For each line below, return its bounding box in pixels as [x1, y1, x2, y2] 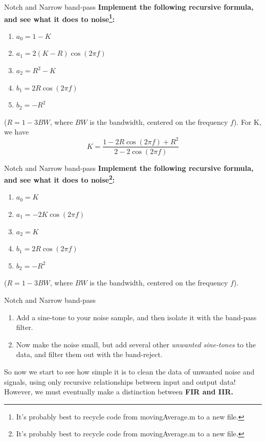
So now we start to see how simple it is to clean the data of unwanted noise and [4, 366, 255, 377]
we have [4, 126, 29, 137]
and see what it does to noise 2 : [4, 173, 115, 185]
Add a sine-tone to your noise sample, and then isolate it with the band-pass [16, 312, 257, 322]
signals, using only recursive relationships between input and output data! [4, 376, 236, 387]
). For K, [233, 116, 261, 127]
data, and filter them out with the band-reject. [16, 349, 163, 360]
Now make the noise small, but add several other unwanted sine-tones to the [16, 339, 256, 349]
